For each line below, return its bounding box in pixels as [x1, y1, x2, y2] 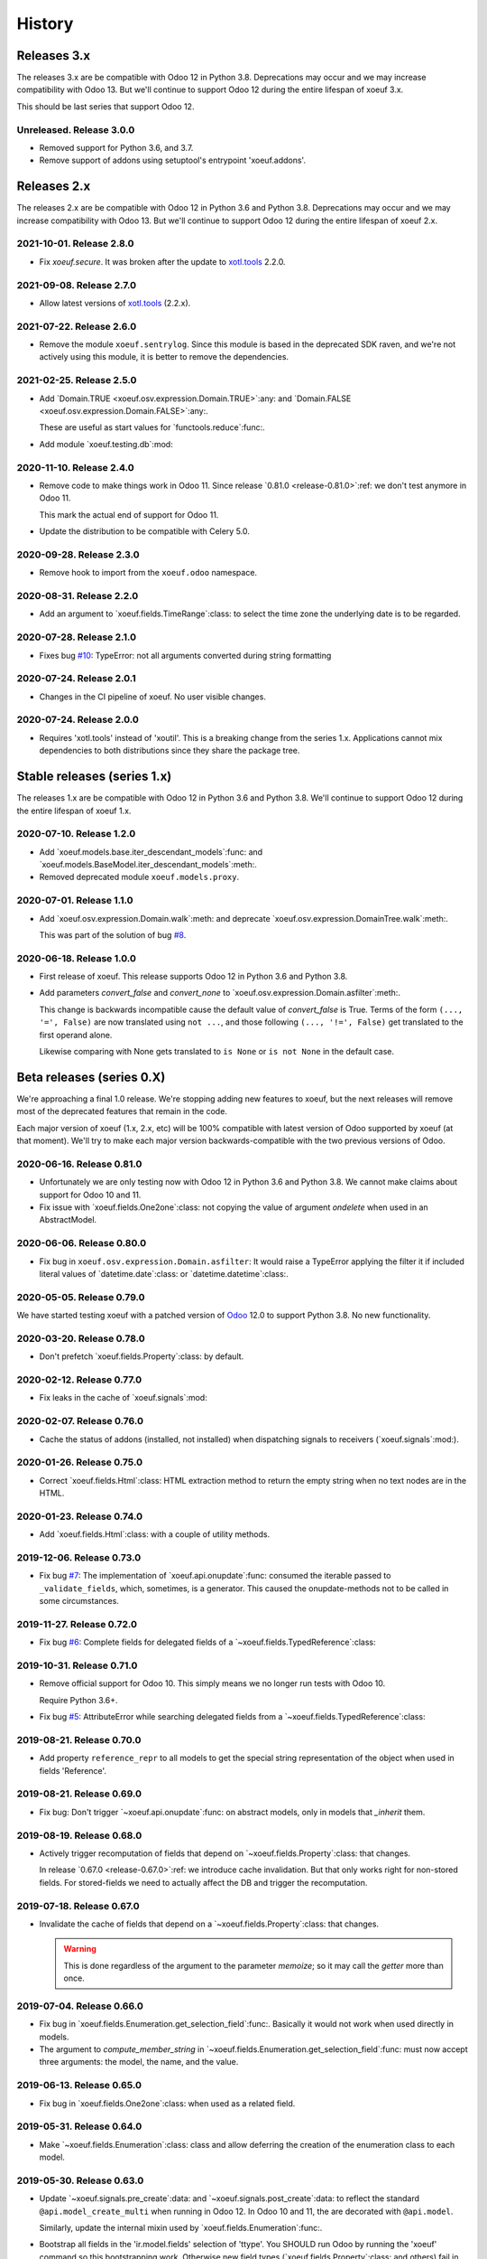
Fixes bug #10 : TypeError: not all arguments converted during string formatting [39, 650, 332, 661]
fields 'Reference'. [39, 1765, 107, 1776]
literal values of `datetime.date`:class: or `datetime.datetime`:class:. [39, 1268, 289, 1279]
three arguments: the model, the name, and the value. [39, 2057, 239, 2067]
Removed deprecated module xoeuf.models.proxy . [39, 872, 240, 883]
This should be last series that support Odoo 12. [16, 100, 195, 112]
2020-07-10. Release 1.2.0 [16, 828, 136, 840]
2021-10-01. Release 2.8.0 [16, 238, 134, 250]
